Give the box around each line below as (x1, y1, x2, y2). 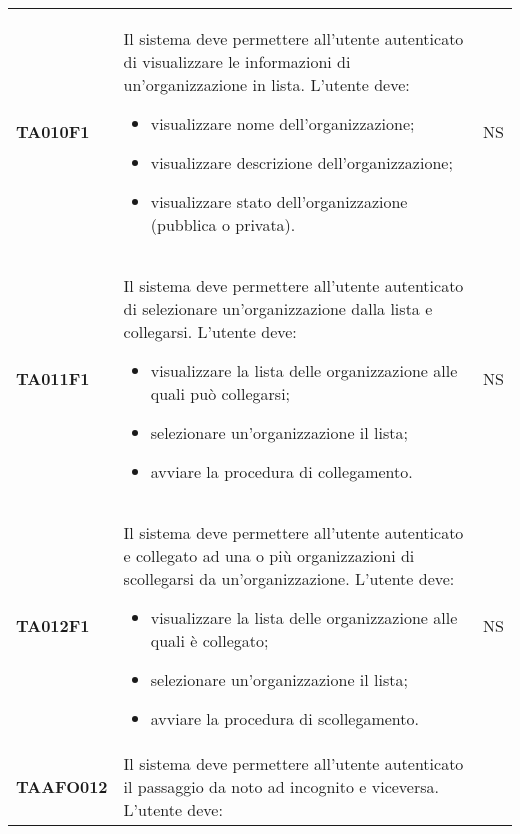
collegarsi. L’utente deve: (123, 320, 297, 343)
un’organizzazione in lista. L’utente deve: (123, 73, 410, 96)
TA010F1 (16, 120, 90, 143)
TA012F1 (16, 614, 90, 637)
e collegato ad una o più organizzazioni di (123, 544, 415, 567)
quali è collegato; (150, 629, 269, 652)
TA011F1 (16, 367, 90, 390)
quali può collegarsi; (150, 382, 291, 405)
